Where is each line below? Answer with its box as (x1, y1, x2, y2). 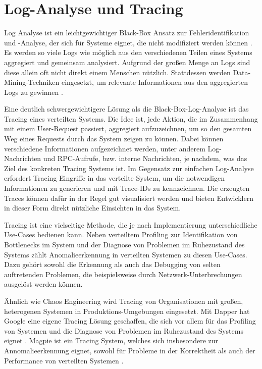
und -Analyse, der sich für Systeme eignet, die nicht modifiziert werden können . (4, 37, 252, 47)
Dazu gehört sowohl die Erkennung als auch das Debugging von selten (4, 259, 221, 270)
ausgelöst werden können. (4, 279, 83, 289)
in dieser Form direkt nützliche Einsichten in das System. (4, 202, 181, 213)
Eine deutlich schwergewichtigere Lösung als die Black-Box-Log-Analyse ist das (4, 103, 249, 114)
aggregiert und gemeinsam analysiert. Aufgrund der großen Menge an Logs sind (4, 57, 250, 67)
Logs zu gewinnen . (4, 86, 63, 97)
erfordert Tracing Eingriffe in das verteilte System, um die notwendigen (4, 173, 225, 183)
